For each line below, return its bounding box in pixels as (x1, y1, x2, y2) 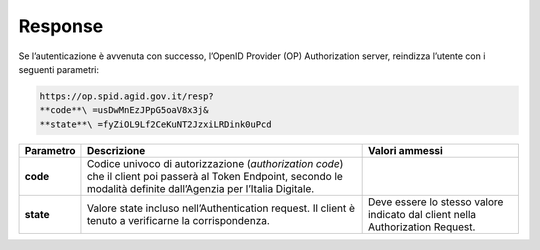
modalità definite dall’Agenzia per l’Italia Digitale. (86, 181, 315, 195)
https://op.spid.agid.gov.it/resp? (39, 90, 214, 102)
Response (18, 15, 104, 37)
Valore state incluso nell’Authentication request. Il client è (86, 201, 355, 215)
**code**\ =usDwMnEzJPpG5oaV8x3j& (39, 105, 209, 116)
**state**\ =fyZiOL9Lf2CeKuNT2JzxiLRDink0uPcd (39, 118, 272, 130)
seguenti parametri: (18, 63, 100, 75)
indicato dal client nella (367, 207, 477, 221)
